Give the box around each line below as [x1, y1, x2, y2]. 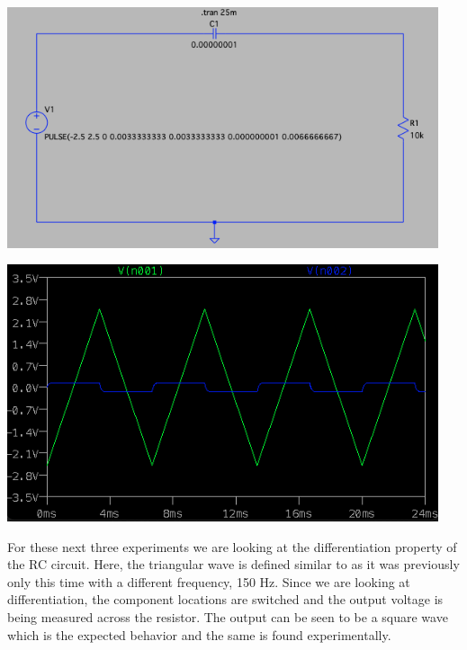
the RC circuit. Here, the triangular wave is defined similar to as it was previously [7, 555, 460, 574]
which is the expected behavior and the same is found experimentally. [7, 625, 391, 644]
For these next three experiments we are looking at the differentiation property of [7, 537, 457, 556]
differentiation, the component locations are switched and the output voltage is [7, 590, 444, 609]
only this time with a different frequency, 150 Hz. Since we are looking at [7, 572, 410, 591]
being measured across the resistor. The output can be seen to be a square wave [7, 608, 448, 627]
